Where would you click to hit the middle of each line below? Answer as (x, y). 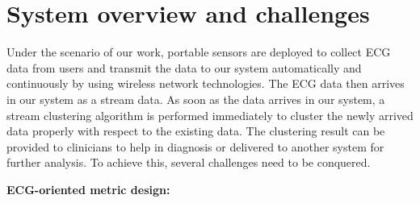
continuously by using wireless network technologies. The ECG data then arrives (206, 83)
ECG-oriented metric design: (88, 189)
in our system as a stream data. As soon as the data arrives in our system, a (196, 99)
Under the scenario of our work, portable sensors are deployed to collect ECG (199, 52)
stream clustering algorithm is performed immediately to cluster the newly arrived (210, 115)
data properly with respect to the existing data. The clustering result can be (196, 131)
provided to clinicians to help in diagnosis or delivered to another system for (195, 146)
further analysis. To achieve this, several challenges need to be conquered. (189, 162)
